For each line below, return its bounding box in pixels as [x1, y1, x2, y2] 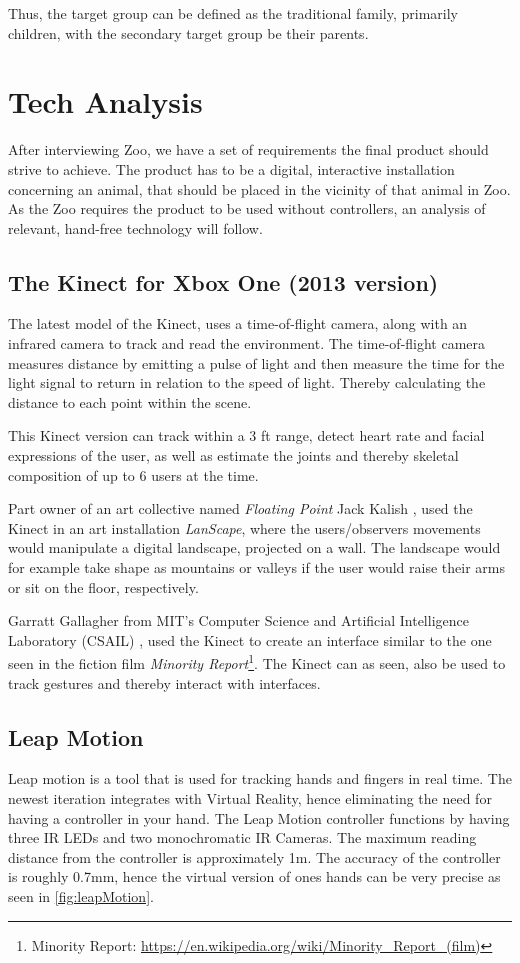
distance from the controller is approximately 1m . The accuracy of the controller [8, 846, 501, 867]
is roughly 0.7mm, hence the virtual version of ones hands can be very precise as [8, 866, 501, 887]
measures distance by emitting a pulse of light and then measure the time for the [8, 352, 505, 373]
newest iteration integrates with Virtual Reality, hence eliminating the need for [8, 788, 492, 809]
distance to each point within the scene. [8, 391, 252, 412]
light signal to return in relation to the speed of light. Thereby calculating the [8, 372, 486, 393]
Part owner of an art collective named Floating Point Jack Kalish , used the [8, 498, 473, 519]
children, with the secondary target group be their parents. [8, 22, 369, 43]
